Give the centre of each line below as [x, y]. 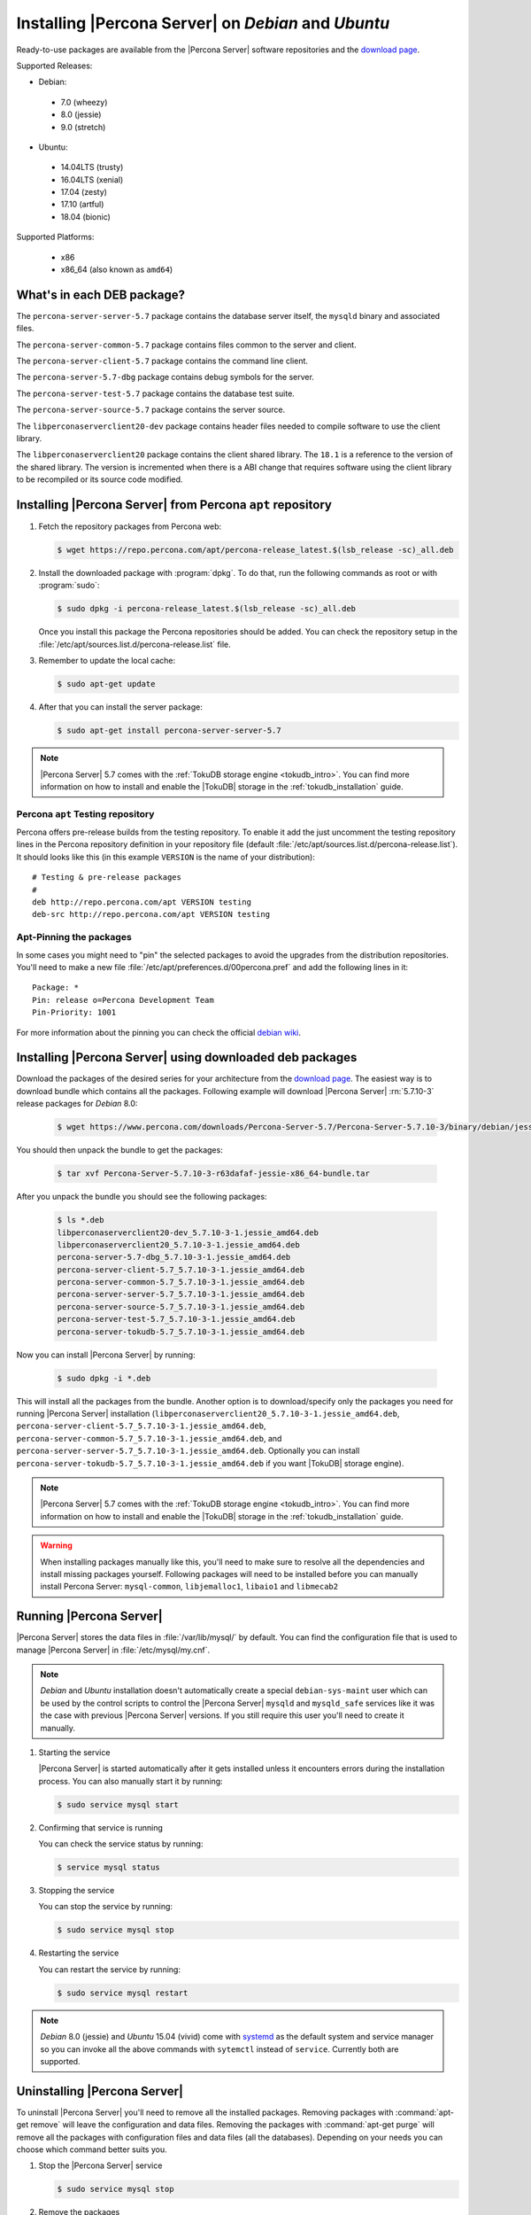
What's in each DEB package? [101, 295]
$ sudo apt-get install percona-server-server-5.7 [169, 731]
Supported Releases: [54, 66]
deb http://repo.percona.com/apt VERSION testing [142, 902]
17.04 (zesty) [84, 192]
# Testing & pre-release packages [107, 878]
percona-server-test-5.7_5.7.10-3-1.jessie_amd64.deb [176, 1319]
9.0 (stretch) [83, 127]
